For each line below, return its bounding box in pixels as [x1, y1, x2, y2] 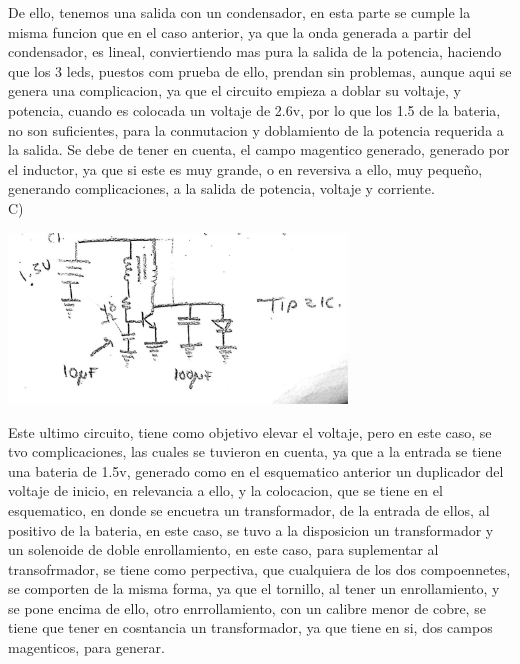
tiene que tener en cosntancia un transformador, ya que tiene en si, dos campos [8, 617, 493, 638]
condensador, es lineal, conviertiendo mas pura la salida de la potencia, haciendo [8, 41, 502, 62]
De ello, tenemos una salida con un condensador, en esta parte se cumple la [8, 2, 471, 22]
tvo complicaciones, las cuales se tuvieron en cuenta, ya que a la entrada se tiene [8, 441, 502, 462]
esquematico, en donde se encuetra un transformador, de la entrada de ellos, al [8, 499, 490, 520]
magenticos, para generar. [8, 637, 165, 658]
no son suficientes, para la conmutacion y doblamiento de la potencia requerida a [8, 119, 504, 140]
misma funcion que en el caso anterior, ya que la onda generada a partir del [8, 21, 472, 42]
